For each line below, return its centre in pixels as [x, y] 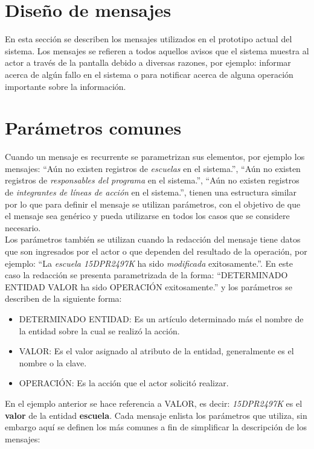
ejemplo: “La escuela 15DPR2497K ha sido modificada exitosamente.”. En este [149, 263]
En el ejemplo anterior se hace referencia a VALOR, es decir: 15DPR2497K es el [154, 403]
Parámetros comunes [93, 128]
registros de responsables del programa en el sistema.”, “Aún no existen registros [152, 180]
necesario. [23, 227]
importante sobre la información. [66, 86]
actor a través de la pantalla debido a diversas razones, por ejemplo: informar [148, 62]
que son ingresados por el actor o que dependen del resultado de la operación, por [156, 251]
